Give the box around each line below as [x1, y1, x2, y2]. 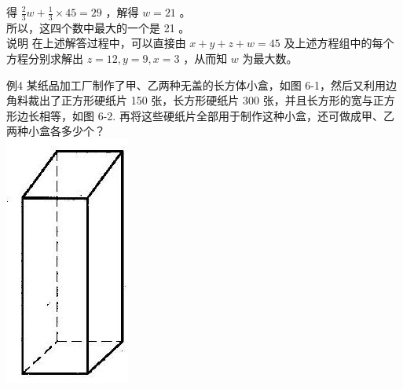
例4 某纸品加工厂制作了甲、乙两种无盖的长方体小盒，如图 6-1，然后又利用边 [6, 76, 397, 93]
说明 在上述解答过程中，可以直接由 [6, 35, 186, 51]
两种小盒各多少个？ [6, 123, 105, 139]
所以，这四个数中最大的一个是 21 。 [6, 19, 190, 35]
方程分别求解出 [6, 50, 83, 67]
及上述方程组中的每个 [284, 35, 394, 51]
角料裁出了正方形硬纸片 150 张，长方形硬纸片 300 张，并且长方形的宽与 [6, 92, 373, 108]
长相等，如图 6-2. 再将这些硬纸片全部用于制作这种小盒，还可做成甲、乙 [27, 107, 394, 123]
